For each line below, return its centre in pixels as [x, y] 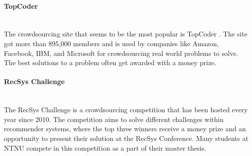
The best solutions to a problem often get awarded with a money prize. [110, 62]
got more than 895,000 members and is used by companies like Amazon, [111, 43]
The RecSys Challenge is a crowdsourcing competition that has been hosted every [126, 110]
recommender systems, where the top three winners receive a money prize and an [125, 129]
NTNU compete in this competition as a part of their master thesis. [105, 147]
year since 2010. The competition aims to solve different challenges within [114, 119]
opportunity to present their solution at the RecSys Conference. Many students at [126, 138]
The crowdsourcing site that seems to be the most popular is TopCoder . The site [126, 34]
